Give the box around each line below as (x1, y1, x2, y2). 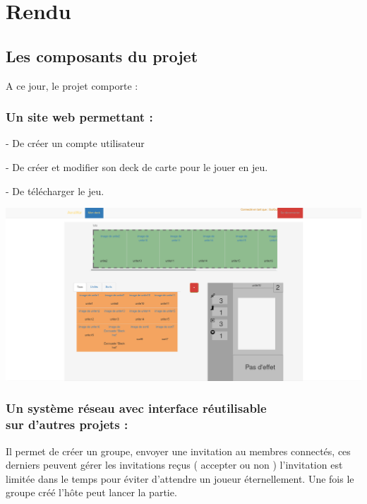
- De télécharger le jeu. (6, 183, 104, 198)
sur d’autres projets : (6, 416, 128, 433)
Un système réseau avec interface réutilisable (6, 399, 267, 417)
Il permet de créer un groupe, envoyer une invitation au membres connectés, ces (6, 443, 351, 458)
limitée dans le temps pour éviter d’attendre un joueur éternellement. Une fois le (6, 471, 354, 486)
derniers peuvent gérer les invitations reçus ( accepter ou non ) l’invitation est (6, 457, 343, 472)
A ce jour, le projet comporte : (6, 78, 138, 93)
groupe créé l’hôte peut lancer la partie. (6, 485, 177, 500)
